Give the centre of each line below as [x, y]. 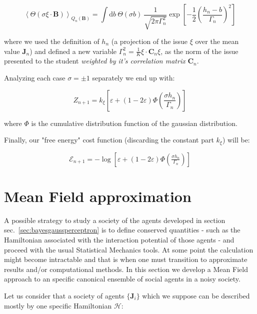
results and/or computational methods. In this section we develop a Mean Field [126, 269]
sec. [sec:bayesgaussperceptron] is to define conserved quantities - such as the [122, 230]
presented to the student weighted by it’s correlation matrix [95, 61]
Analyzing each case [35, 77]
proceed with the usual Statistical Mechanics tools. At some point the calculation [129, 249]
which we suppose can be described [196, 295]
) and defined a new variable [73, 51]
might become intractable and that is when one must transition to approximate [126, 259]
